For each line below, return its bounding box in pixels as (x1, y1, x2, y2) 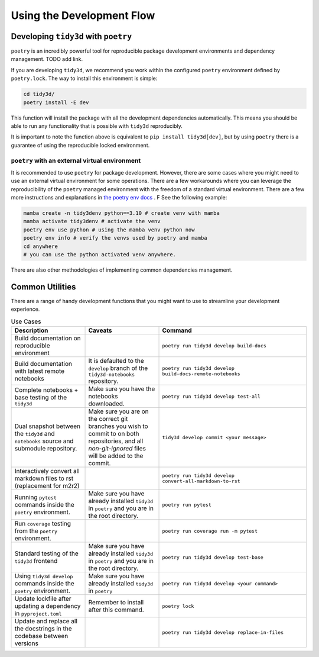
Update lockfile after (14, 595, 71, 603)
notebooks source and (14, 437, 74, 445)
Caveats (88, 326, 112, 334)
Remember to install (88, 598, 144, 607)
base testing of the (14, 393, 67, 401)
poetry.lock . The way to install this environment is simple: (11, 75, 158, 82)
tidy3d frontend (14, 557, 58, 565)
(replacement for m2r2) (14, 482, 80, 490)
